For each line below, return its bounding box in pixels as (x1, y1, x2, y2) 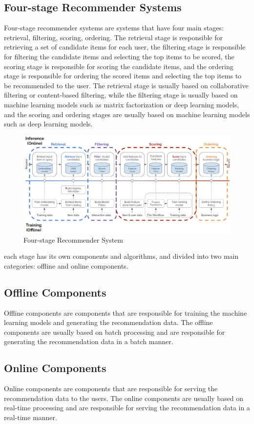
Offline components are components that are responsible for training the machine (4, 307, 247, 318)
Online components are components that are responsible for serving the (4, 383, 218, 394)
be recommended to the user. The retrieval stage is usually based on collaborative (4, 80, 249, 90)
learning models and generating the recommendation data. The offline (4, 317, 213, 327)
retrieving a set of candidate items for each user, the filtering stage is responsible (4, 42, 246, 52)
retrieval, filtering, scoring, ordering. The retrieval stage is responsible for (4, 32, 223, 42)
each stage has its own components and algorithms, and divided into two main (4, 251, 239, 261)
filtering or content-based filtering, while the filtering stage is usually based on (4, 90, 238, 100)
